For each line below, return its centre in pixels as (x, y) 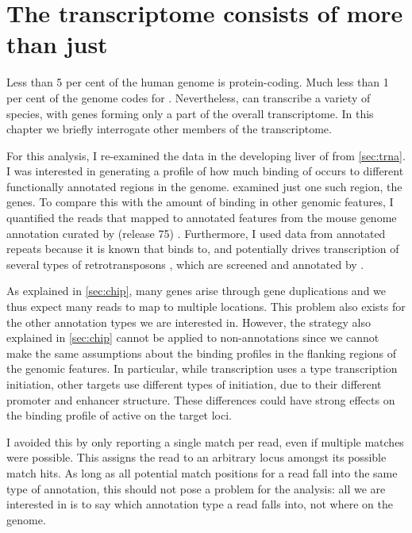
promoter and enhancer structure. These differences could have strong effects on (201, 399)
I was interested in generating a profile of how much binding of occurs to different (205, 171)
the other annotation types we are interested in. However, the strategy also (189, 322)
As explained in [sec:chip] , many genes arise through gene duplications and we (196, 291)
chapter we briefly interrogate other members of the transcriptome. (169, 129)
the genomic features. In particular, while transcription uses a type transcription (202, 368)
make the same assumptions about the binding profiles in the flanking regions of (201, 353)
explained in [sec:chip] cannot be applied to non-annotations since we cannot (193, 337)
